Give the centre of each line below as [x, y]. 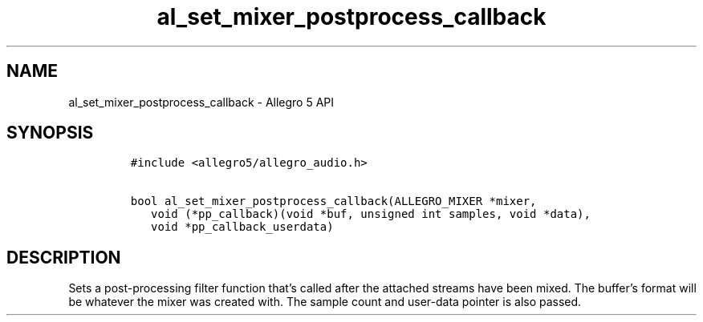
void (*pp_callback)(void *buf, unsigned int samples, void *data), [371, 214]
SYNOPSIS [50, 133]
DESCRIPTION [64, 257]
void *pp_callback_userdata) [242, 227]
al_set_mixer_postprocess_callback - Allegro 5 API [201, 102]
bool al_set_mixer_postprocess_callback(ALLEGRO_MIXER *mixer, [333, 201]
